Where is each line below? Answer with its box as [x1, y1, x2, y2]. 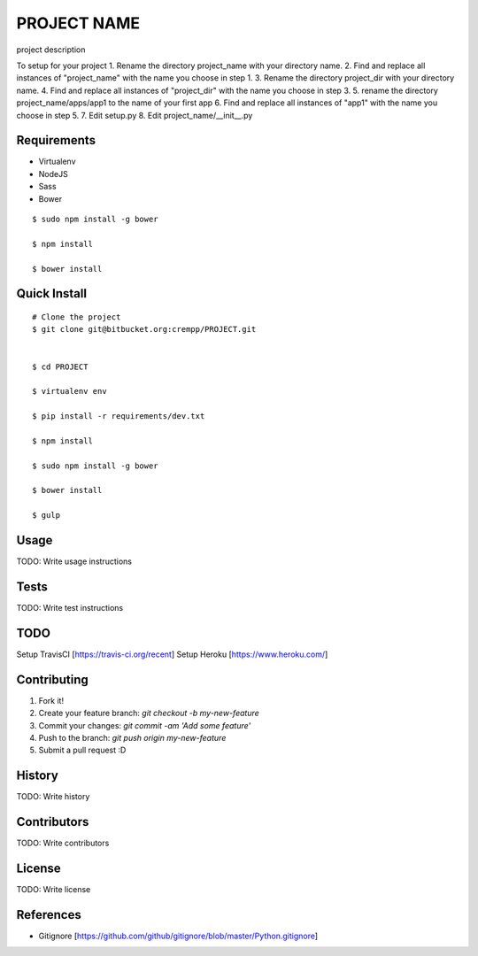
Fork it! [38, 695, 65, 705]
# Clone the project [32, 312, 121, 322]
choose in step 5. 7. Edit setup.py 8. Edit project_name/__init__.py [16, 110, 253, 120]
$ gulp [32, 510, 61, 520]
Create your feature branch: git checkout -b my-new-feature [38, 708, 260, 719]
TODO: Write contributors [16, 837, 110, 849]
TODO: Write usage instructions [16, 556, 133, 567]
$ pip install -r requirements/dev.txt [32, 412, 205, 421]
